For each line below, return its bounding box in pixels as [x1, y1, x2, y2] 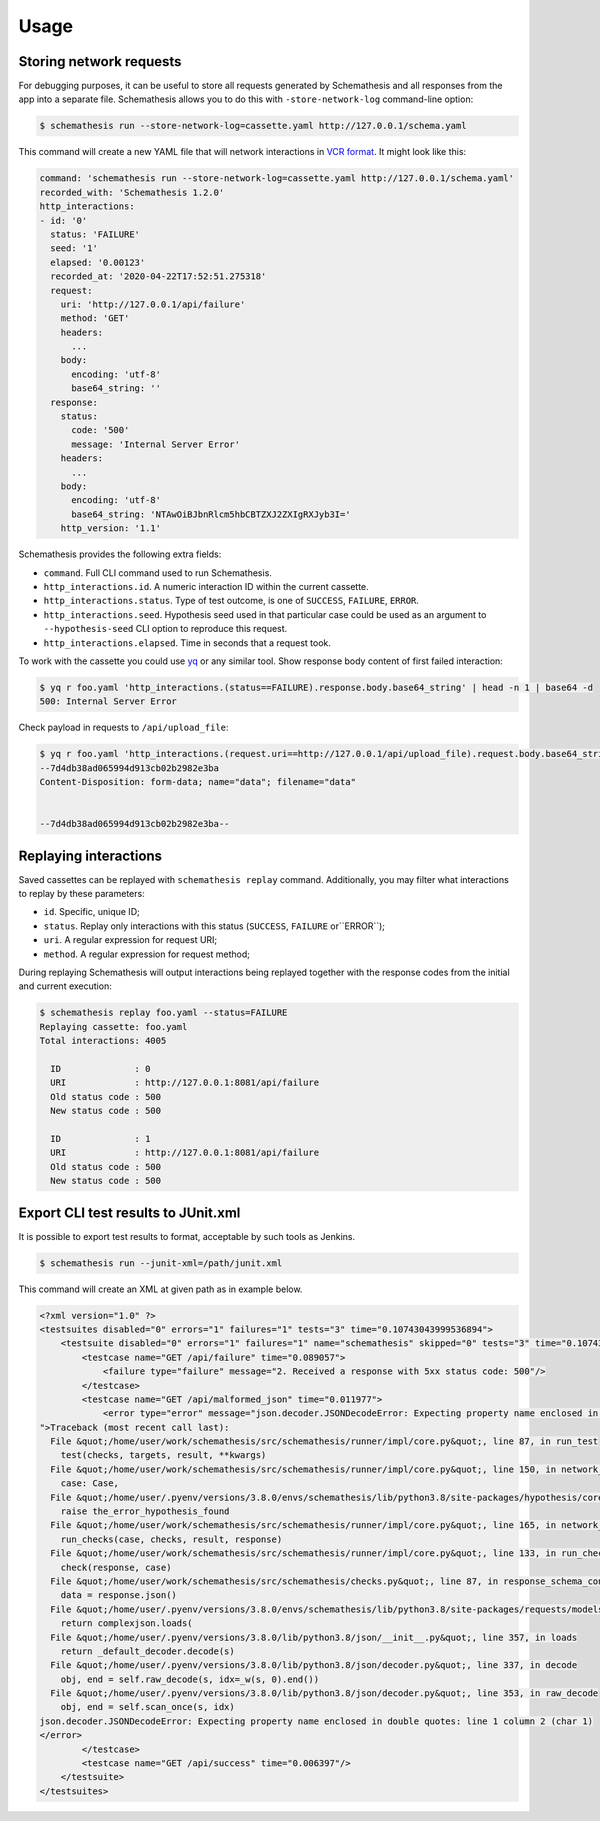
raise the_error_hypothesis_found [60, 1506, 230, 1517]
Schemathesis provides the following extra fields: [18, 548, 222, 560]
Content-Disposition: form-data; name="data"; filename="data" [39, 776, 357, 788]
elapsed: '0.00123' [50, 256, 146, 268]
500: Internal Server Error [39, 696, 177, 707]
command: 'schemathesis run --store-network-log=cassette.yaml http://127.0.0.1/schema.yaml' [39, 173, 515, 184]
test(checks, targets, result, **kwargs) [60, 1450, 267, 1461]
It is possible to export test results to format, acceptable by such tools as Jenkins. [18, 1230, 355, 1242]
